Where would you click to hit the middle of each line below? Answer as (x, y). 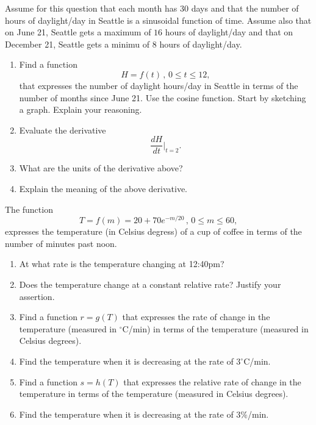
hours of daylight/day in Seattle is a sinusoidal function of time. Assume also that (158, 20)
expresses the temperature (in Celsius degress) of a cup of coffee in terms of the (153, 231)
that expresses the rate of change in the (196, 317)
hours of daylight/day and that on (229, 32)
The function (29, 209)
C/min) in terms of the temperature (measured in (215, 328)
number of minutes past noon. (61, 243)
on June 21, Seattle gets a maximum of (78, 32)
